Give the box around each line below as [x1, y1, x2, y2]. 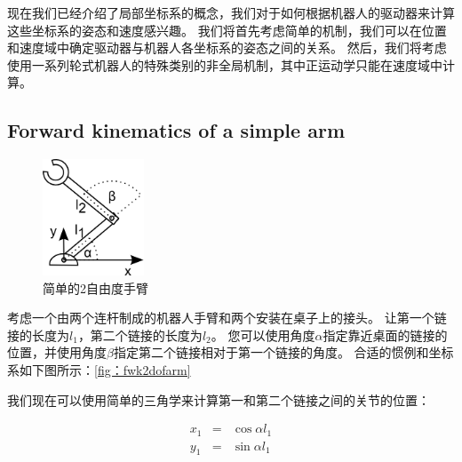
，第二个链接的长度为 [77, 325, 203, 344]
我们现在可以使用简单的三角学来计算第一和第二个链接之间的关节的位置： [7, 390, 430, 409]
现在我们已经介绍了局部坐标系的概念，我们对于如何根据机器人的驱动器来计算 [7, 4, 455, 21]
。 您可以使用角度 [211, 325, 315, 344]
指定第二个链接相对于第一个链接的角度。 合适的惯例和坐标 [113, 343, 454, 362]
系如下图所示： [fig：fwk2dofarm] [7, 360, 191, 378]
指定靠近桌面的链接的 [323, 325, 448, 344]
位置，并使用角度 [7, 343, 107, 362]
